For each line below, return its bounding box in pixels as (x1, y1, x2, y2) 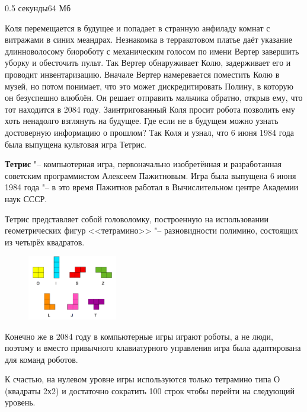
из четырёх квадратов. (5, 235, 85, 248)
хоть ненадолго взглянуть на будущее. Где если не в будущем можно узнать (5, 114, 279, 127)
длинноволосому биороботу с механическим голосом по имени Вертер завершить (5, 44, 299, 57)
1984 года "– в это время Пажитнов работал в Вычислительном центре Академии (5, 181, 299, 193)
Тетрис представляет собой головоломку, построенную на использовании (5, 212, 269, 225)
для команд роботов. (5, 353, 78, 365)
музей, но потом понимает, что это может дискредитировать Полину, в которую (5, 79, 294, 92)
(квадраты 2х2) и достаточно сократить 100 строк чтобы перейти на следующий (5, 384, 295, 397)
